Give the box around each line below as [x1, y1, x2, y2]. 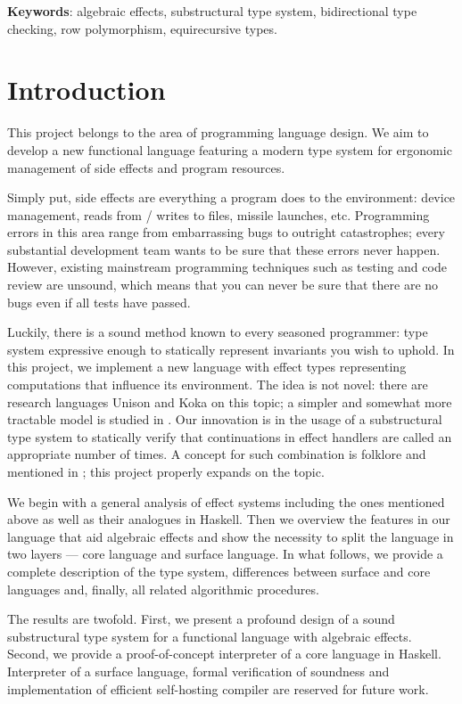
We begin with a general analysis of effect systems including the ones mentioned [7, 492, 445, 511]
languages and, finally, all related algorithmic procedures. [7, 579, 319, 598]
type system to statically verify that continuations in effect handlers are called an [7, 427, 452, 446]
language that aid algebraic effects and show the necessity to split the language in [7, 527, 454, 545]
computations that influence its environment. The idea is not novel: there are [7, 375, 428, 394]
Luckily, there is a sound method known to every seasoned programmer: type [7, 323, 428, 341]
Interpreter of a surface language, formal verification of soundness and [7, 661, 390, 680]
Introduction [7, 71, 166, 108]
